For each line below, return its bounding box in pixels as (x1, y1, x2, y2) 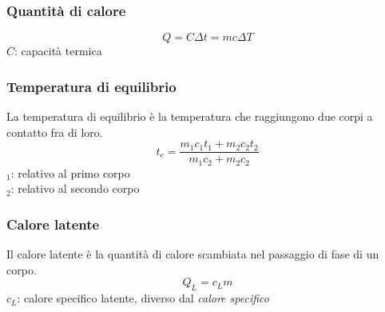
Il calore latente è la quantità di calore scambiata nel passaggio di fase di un (6, 246, 379, 262)
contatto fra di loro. (6, 123, 103, 140)
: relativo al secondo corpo (10, 180, 140, 197)
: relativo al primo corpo (10, 164, 130, 181)
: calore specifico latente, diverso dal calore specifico (17, 290, 269, 306)
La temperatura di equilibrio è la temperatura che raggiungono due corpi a (6, 108, 373, 125)
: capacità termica (14, 42, 102, 59)
